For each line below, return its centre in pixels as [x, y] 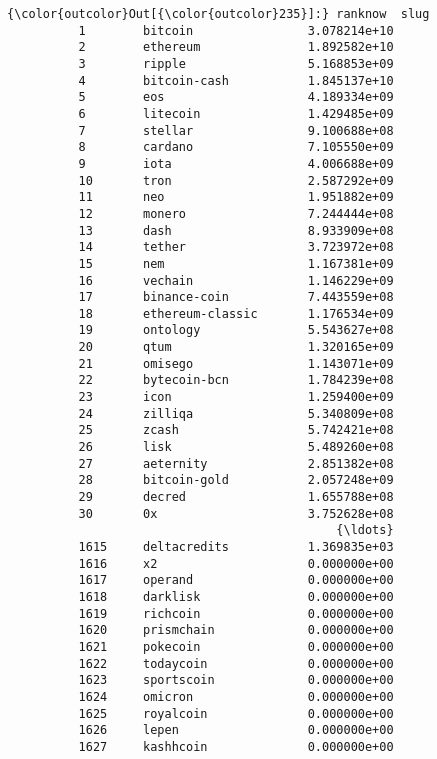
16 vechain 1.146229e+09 [236, 280]
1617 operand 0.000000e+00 [236, 580]
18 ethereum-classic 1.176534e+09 [236, 313]
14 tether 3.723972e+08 [236, 247]
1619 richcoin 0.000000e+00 [236, 613]
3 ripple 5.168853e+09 [236, 63]
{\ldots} [365, 530]
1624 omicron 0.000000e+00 [236, 696]
